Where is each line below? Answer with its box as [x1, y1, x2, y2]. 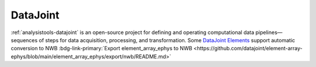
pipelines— [255, 29, 283, 36]
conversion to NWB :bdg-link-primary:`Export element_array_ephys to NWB [11, 45, 193, 52]
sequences [11, 36, 38, 43]
